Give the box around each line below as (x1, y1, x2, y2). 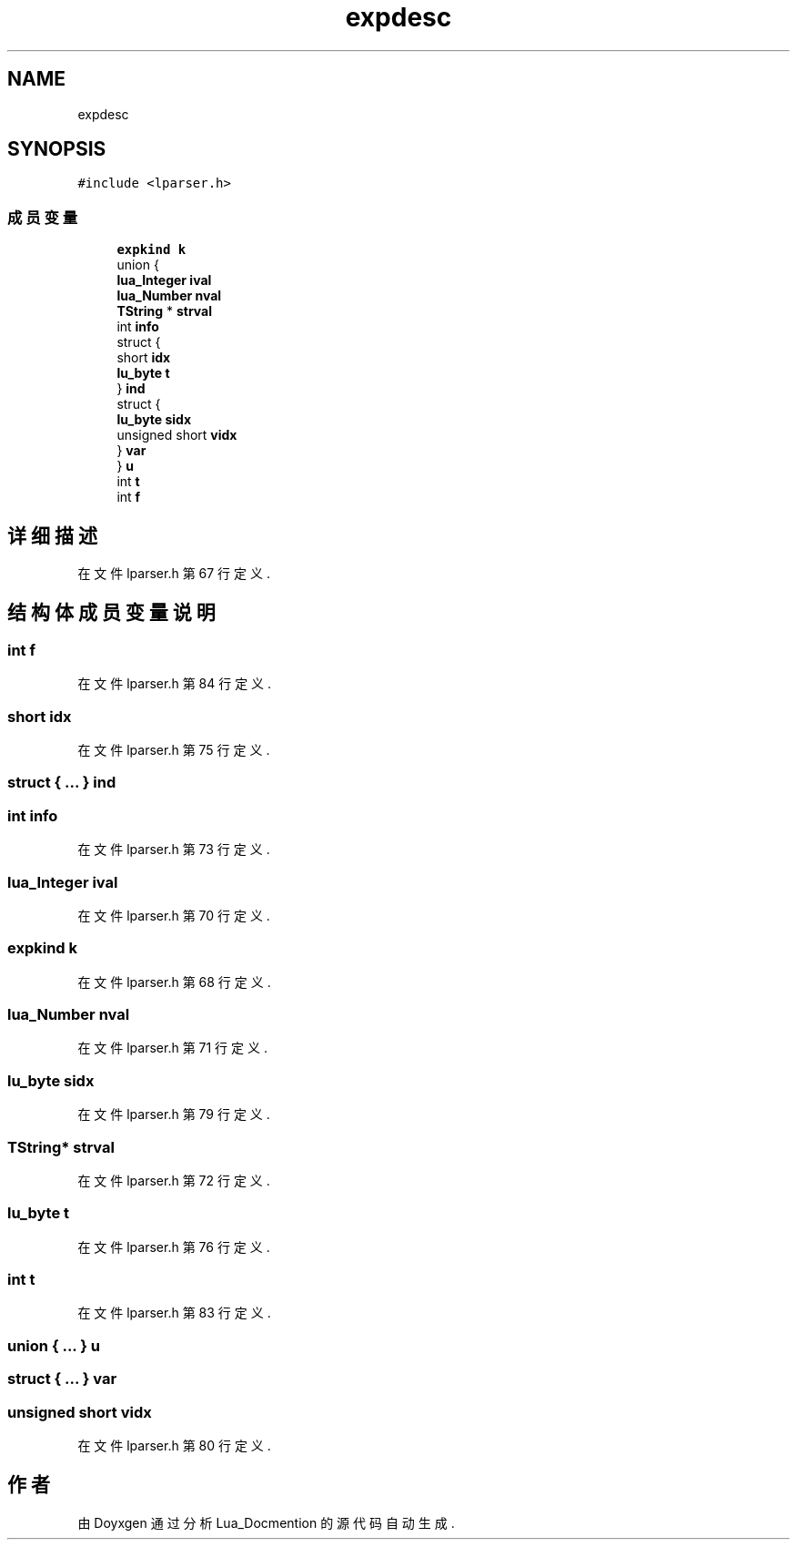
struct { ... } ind (7, 773, 116, 792)
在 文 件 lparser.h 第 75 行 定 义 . (77, 742, 270, 758)
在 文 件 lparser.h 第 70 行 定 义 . (77, 907, 270, 923)
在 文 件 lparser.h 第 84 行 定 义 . (77, 676, 272, 692)
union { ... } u (7, 1336, 100, 1355)
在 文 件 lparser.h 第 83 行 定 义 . (77, 1305, 271, 1321)
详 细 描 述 (7, 524, 97, 547)
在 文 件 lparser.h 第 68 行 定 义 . (77, 973, 271, 990)
